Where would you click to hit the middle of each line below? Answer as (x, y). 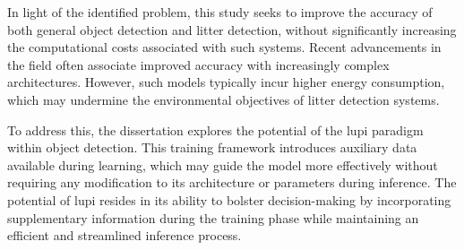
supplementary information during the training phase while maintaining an (213, 217)
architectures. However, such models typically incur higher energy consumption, (226, 82)
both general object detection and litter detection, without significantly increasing (232, 29)
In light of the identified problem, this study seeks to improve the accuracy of (220, 12)
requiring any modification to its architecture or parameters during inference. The (232, 182)
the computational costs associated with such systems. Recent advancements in (224, 47)
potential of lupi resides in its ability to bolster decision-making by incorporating (229, 199)
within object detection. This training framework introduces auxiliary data (212, 147)
